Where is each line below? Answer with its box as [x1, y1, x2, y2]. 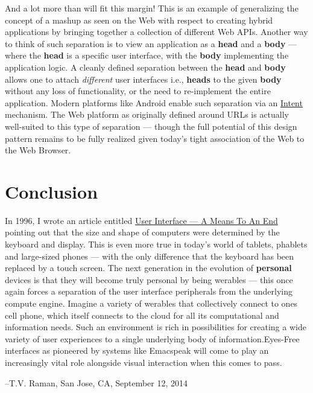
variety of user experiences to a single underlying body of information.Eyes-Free [5, 332, 300, 345]
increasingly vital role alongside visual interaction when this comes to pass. [5, 356, 282, 368]
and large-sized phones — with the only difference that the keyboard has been [5, 249, 294, 262]
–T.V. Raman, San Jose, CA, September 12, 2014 [5, 376, 188, 389]
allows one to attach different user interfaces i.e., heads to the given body [5, 72, 282, 85]
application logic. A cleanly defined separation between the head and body [5, 60, 286, 73]
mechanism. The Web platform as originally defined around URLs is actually [5, 108, 289, 121]
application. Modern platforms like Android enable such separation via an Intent [5, 96, 303, 109]
